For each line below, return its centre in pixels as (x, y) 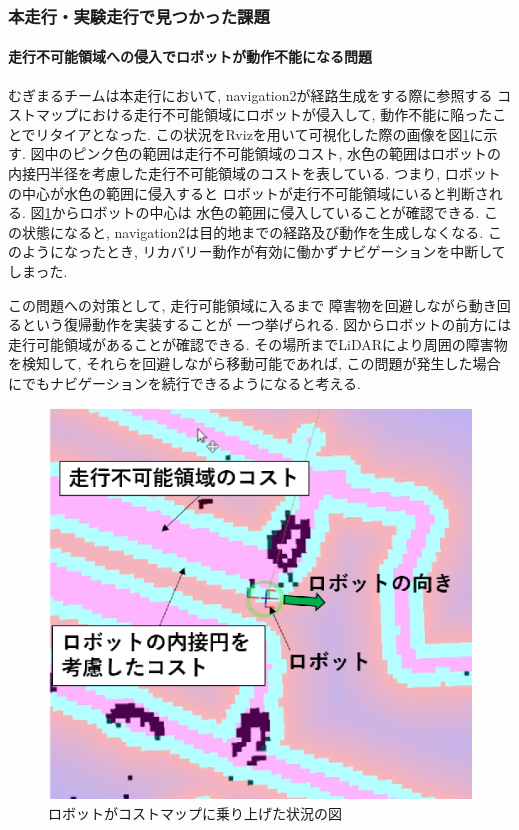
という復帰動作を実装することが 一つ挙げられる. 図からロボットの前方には (266, 324)
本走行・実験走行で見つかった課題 (139, 15)
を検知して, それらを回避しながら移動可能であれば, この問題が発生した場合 (254, 363)
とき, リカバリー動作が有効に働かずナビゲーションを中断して (305, 251)
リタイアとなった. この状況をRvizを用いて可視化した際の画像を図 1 (252, 133)
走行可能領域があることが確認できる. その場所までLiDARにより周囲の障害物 (258, 343)
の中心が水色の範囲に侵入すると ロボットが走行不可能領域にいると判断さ (248, 192)
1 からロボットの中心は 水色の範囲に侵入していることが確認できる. (262, 212)
